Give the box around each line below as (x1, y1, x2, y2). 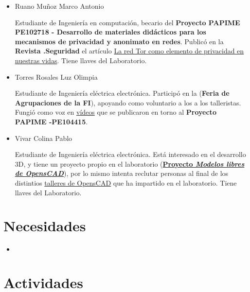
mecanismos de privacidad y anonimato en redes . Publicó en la (15, 36, 224, 46)
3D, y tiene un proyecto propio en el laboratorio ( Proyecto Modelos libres (15, 158, 245, 169)
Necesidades (3, 216, 86, 236)
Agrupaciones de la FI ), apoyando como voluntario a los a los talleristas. (15, 97, 241, 107)
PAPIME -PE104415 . (15, 116, 88, 126)
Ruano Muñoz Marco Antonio (15, 1, 104, 11)
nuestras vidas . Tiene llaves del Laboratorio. (15, 55, 147, 65)
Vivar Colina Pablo (15, 133, 72, 143)
